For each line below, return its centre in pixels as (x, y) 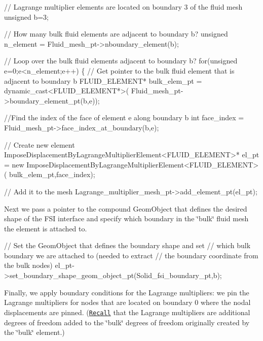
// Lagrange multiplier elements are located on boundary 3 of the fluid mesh (123, 7)
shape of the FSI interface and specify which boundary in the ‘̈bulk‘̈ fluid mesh (126, 218)
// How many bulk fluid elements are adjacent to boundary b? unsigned (116, 34)
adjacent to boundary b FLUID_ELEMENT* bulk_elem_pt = (103, 80)
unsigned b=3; (26, 16)
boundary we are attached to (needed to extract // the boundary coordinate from (131, 255)
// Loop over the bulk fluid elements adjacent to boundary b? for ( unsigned (121, 61)
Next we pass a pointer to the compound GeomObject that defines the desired (126, 208)
